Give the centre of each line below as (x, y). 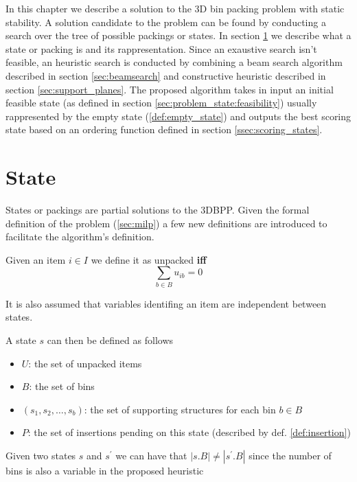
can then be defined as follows (110, 340)
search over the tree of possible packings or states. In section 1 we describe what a (178, 35)
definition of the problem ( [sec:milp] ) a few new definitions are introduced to (166, 223)
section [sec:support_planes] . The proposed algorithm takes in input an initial (170, 89)
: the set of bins (62, 386)
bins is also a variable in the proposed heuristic (105, 470)
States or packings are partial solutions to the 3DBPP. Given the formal (158, 210)
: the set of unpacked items (85, 363)
